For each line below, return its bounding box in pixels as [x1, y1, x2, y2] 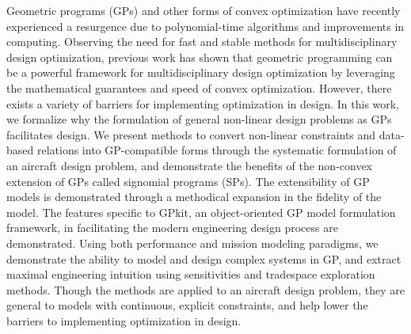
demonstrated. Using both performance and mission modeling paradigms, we [6, 234, 379, 251]
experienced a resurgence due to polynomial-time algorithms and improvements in [6, 17, 405, 34]
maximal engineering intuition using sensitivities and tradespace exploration [6, 266, 375, 283]
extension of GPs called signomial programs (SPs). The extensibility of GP [6, 173, 370, 189]
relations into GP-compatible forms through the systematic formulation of [36, 142, 397, 158]
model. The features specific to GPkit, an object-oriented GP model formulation [6, 203, 396, 220]
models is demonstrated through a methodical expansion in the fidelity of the [6, 188, 382, 205]
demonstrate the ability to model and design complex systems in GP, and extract [6, 250, 401, 267]
